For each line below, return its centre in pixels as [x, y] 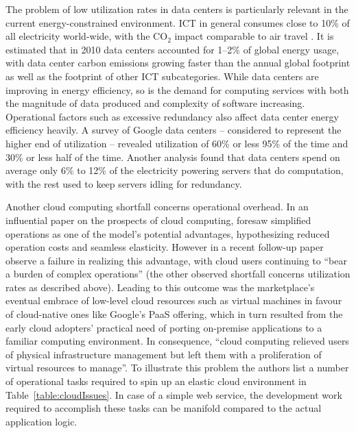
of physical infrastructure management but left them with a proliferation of [164, 354]
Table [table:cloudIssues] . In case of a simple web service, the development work [174, 394]
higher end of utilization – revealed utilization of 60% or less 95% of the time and [177, 143]
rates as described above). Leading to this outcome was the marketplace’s [160, 287]
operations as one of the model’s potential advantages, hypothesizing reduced [168, 233]
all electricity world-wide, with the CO [87, 36]
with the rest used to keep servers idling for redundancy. [124, 183]
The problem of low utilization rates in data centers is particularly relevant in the [177, 9]
